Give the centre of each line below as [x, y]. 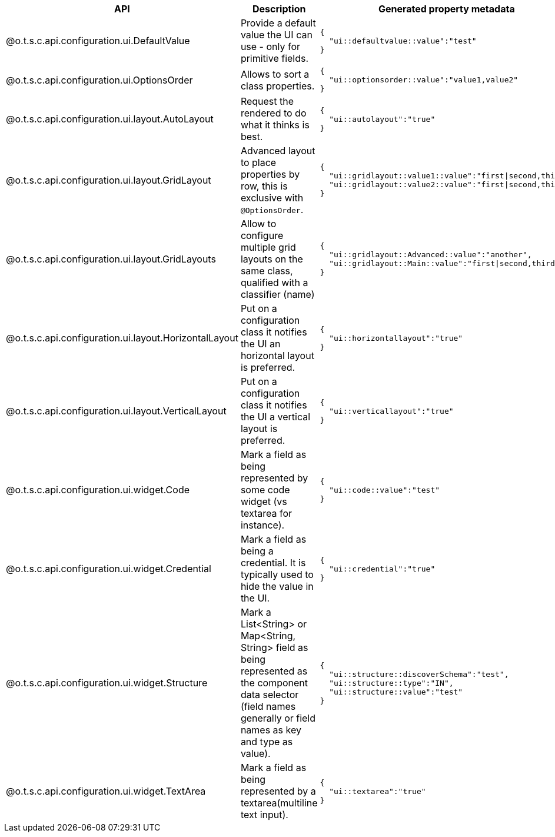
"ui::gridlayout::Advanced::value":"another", [431, 255]
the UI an [260, 344]
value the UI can [276, 35]
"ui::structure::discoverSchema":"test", [419, 674]
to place [258, 162]
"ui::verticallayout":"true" [391, 411]
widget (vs [264, 501]
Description [279, 9]
